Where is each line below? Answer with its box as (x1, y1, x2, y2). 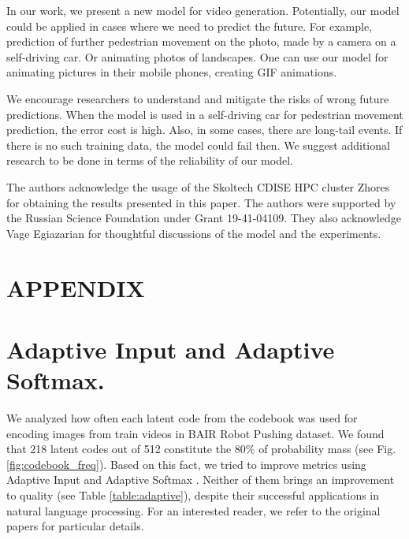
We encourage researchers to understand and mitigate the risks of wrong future (6, 90, 389, 106)
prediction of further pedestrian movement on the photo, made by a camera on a (6, 33, 396, 50)
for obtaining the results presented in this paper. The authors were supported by (6, 194, 396, 210)
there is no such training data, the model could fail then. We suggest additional (6, 136, 390, 153)
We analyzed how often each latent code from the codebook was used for (6, 410, 358, 426)
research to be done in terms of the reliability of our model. (6, 152, 293, 169)
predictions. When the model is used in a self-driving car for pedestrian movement (6, 106, 403, 122)
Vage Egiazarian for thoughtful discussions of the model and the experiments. (6, 225, 381, 241)
